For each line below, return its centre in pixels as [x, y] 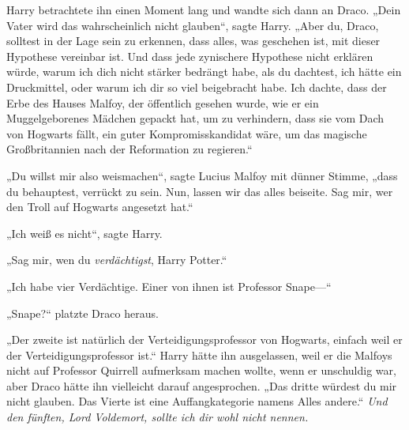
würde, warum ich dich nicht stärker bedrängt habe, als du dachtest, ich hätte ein [204, 72]
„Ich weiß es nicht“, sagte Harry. [84, 233]
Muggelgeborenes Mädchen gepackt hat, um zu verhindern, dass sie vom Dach [195, 118]
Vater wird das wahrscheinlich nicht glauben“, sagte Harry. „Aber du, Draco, [193, 25]
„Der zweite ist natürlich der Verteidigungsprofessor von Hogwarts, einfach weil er [204, 339]
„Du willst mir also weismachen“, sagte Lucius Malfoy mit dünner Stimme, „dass [202, 175]
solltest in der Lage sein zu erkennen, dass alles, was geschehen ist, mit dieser [193, 41]
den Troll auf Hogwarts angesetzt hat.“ [100, 207]
